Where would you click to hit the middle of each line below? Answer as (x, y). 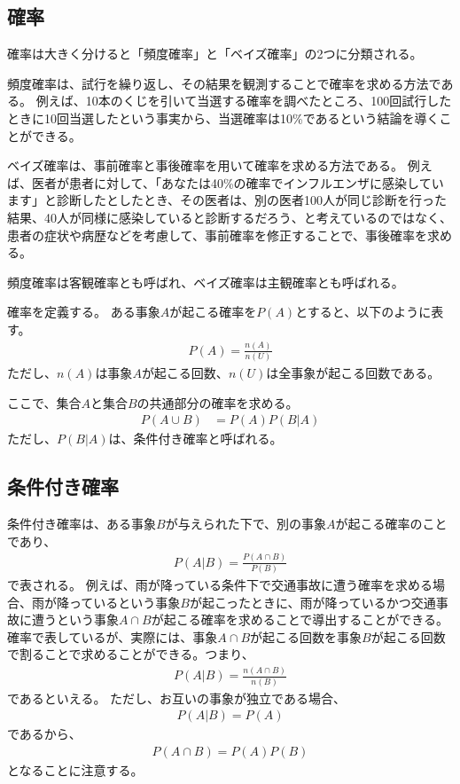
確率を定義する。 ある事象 (84, 312)
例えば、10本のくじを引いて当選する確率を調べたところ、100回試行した (244, 101)
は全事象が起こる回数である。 (353, 373)
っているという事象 (125, 602)
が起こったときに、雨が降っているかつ (300, 602)
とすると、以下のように (363, 312)
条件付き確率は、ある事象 (82, 524)
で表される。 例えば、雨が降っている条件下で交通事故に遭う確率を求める (220, 585)
